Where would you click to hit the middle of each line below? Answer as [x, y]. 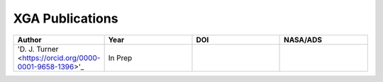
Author [29, 40]
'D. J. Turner [38, 49]
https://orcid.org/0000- [61, 58]
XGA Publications [66, 18]
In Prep [120, 58]
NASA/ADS [303, 40]
